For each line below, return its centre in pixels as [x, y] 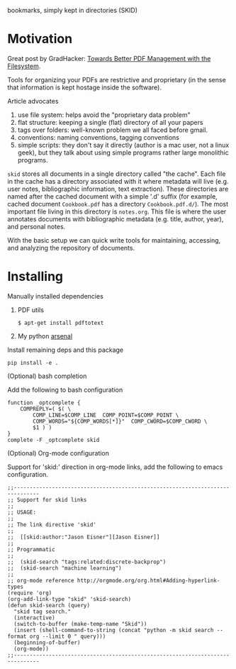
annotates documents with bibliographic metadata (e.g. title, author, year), [116, 219]
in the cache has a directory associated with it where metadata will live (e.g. [118, 181]
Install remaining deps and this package [66, 350]
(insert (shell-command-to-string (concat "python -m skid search [114, 630]
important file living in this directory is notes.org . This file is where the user [117, 211]
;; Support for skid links [47, 499]
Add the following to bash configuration [65, 389]
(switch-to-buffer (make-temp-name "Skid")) [80, 624]
